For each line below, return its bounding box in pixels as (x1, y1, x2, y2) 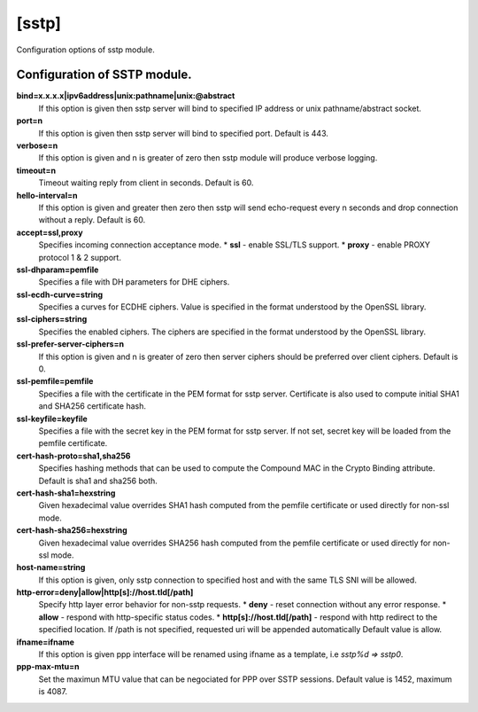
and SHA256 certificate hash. (38, 401, 146, 411)
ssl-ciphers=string (16, 314, 88, 325)
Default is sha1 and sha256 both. (38, 475, 158, 486)
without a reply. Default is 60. (38, 215, 146, 225)
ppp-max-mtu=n (16, 661, 80, 672)
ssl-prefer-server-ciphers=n (16, 339, 124, 349)
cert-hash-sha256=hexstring (16, 525, 127, 536)
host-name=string (16, 562, 86, 573)
